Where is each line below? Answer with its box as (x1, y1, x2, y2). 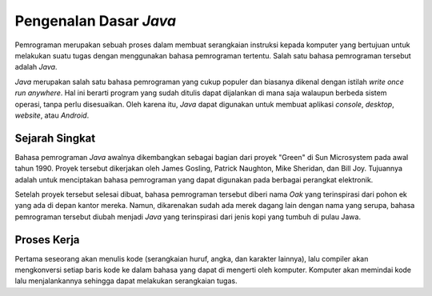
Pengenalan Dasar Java (14, 12, 176, 30)
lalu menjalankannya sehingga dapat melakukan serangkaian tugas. (14, 276, 238, 286)
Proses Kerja (14, 233, 80, 246)
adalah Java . (14, 62, 58, 72)
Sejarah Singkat (14, 131, 96, 145)
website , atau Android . (14, 110, 90, 120)
